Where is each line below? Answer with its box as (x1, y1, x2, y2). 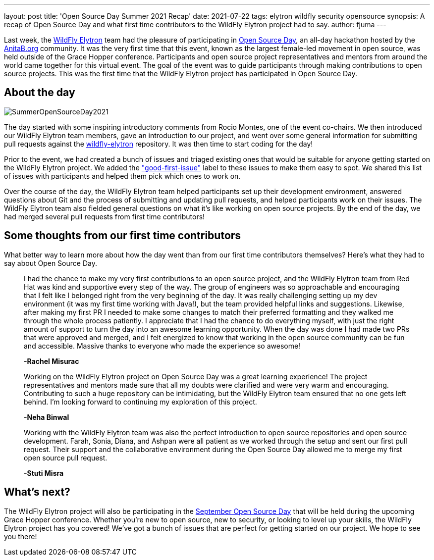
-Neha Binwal (24, 412, 69, 421)
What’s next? (4, 486, 70, 499)
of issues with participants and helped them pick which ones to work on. (4, 171, 241, 180)
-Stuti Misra (24, 468, 64, 477)
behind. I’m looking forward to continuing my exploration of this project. (24, 397, 257, 406)
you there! (4, 532, 37, 541)
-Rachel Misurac (24, 356, 79, 365)
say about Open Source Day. (4, 258, 97, 267)
